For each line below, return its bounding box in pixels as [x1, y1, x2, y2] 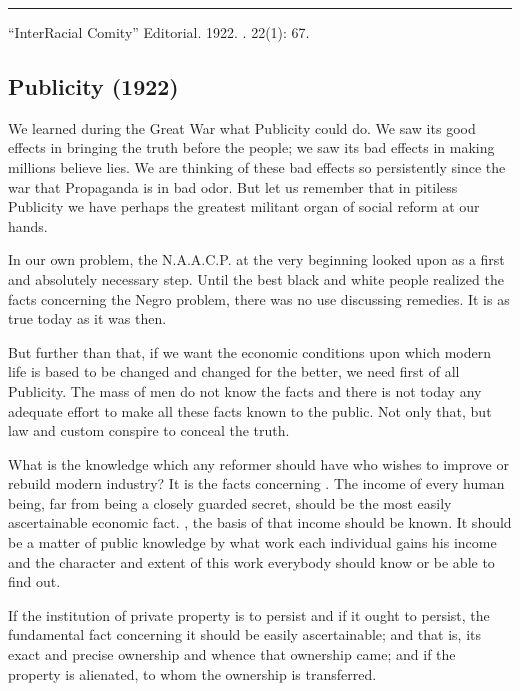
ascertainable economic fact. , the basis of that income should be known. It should [8, 512, 512, 533]
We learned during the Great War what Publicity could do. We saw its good [8, 117, 476, 138]
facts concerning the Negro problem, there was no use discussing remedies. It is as [8, 288, 510, 309]
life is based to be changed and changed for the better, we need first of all [8, 361, 460, 382]
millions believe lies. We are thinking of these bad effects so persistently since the [8, 156, 506, 177]
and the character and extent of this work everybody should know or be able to [8, 551, 495, 572]
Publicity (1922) [8, 70, 179, 101]
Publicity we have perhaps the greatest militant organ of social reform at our [8, 196, 480, 217]
